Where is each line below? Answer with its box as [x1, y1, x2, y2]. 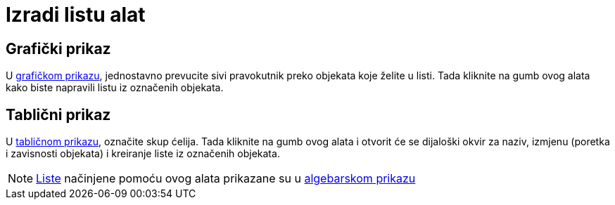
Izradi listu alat [6, 3, 146, 27]
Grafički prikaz [6, 39, 111, 58]
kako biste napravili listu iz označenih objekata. [6, 81, 224, 94]
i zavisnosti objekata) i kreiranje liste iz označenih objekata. [6, 147, 280, 160]
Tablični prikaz [6, 105, 111, 124]
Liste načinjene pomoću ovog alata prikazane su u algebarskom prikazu [36, 171, 416, 186]
